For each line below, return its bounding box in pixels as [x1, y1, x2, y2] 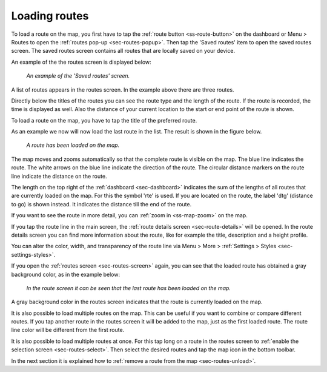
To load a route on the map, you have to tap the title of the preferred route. [11, 117, 197, 124]
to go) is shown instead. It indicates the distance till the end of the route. [11, 200, 192, 208]
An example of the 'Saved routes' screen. [26, 72, 130, 79]
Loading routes [11, 9, 89, 22]
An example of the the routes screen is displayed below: [11, 58, 151, 66]
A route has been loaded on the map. [26, 141, 120, 149]
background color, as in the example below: [11, 271, 121, 278]
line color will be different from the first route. [11, 326, 125, 334]
